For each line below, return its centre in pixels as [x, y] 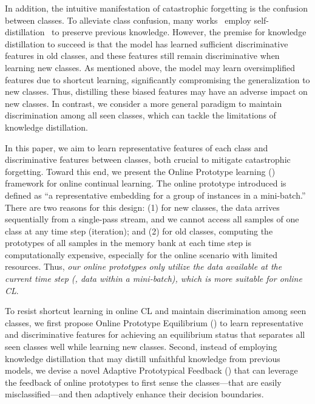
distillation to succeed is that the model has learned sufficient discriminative [147, 43]
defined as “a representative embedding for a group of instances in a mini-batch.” [155, 195]
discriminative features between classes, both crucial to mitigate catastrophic [148, 159]
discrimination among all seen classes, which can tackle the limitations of [141, 115]
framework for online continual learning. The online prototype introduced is [146, 183]
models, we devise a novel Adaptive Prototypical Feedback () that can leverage [151, 370]
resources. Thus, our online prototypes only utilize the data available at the [144, 266]
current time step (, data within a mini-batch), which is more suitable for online [154, 279]
